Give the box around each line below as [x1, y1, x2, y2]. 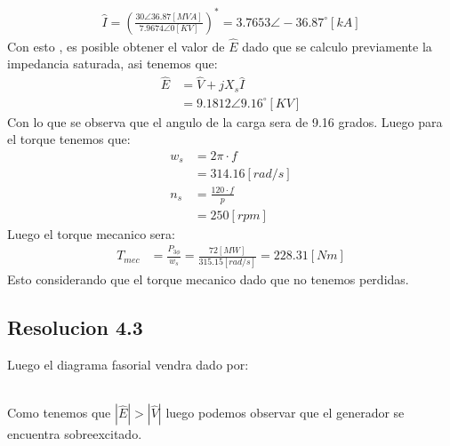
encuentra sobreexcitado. [7, 425, 142, 443]
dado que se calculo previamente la [242, 36, 432, 55]
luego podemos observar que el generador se [165, 403, 405, 422]
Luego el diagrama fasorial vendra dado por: [7, 355, 249, 374]
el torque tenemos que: [7, 130, 131, 148]
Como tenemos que [7, 403, 111, 422]
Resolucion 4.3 [7, 314, 143, 341]
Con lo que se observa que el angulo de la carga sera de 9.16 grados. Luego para [7, 112, 443, 131]
